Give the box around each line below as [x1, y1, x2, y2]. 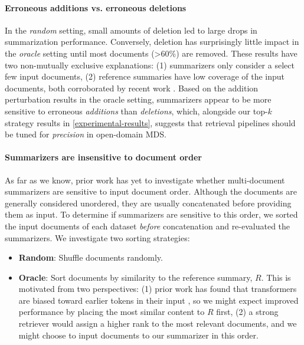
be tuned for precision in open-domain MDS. [5, 128, 166, 140]
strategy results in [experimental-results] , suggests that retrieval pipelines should [5, 116, 296, 129]
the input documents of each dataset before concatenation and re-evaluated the [5, 219, 290, 232]
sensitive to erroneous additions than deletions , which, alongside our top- [5, 104, 268, 117]
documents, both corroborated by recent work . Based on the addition [5, 81, 259, 94]
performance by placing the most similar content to [18, 305, 205, 318]
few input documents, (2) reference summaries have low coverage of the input [5, 70, 285, 83]
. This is [261, 271, 291, 283]
